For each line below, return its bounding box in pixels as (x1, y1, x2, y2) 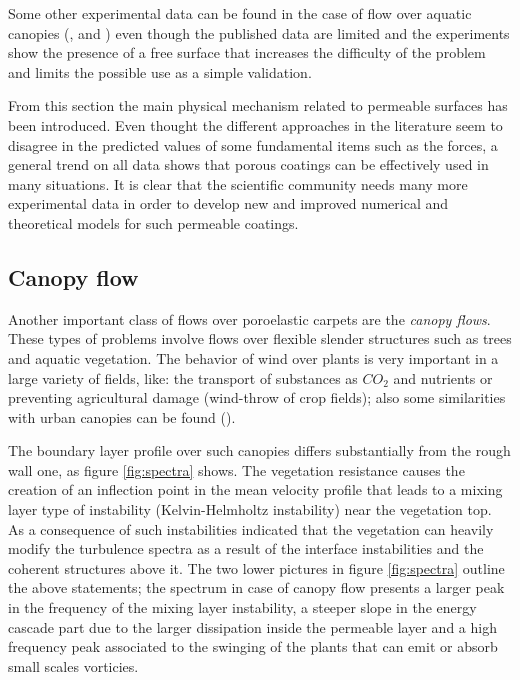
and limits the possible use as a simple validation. (8, 61, 312, 82)
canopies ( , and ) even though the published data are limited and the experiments (8, 22, 510, 43)
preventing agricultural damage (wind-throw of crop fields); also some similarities (8, 387, 506, 408)
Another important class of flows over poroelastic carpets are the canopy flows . (8, 308, 491, 329)
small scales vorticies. (8, 655, 139, 676)
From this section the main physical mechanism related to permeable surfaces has (8, 95, 508, 116)
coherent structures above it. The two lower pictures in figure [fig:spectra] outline (8, 557, 505, 578)
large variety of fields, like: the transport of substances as (8, 367, 358, 388)
